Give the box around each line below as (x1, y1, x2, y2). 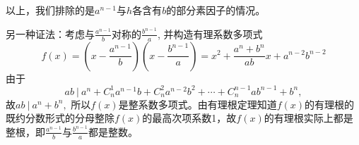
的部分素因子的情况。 (166, 3, 266, 17)
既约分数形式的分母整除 (6, 111, 114, 125)
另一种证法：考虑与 (6, 26, 95, 41)
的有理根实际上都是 (264, 111, 353, 125)
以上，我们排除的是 (6, 3, 95, 17)
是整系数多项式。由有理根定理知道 (118, 96, 277, 111)
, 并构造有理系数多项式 (157, 26, 263, 41)
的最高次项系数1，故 (142, 111, 237, 125)
